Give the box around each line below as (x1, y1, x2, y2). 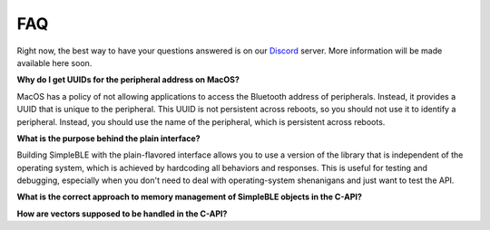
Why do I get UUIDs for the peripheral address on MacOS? (16, 74, 240, 85)
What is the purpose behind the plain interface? (16, 132, 201, 144)
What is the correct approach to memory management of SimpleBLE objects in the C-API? (16, 191, 363, 203)
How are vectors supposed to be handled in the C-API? (16, 208, 228, 219)
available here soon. (16, 57, 93, 68)
